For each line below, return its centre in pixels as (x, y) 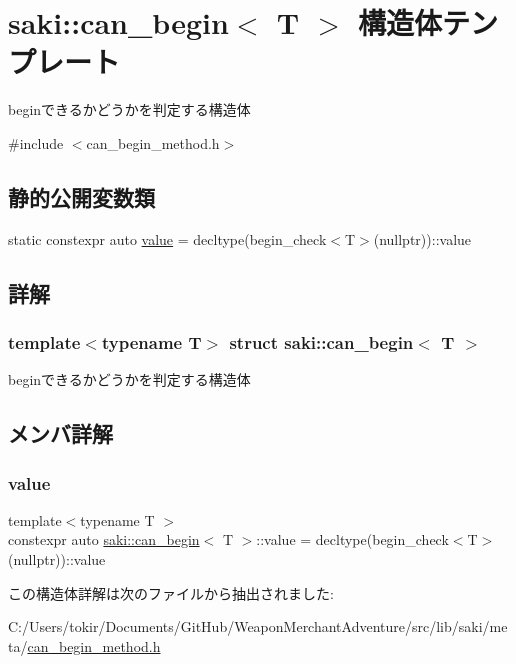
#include (36, 142)
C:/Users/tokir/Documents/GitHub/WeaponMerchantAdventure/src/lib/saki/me (258, 626)
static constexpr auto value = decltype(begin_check (167, 238)
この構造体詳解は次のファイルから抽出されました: (171, 592)
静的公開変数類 (81, 196)
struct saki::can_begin (321, 342)
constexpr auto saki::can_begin (104, 539)
